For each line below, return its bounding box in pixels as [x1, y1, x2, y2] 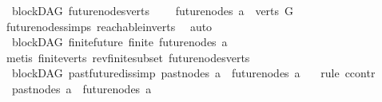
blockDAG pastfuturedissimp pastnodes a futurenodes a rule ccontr [11, 65, 376, 81]
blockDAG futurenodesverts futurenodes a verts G [11, 2, 294, 18]
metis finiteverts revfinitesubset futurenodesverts [6, 49, 250, 65]
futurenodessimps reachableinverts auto [6, 18, 213, 34]
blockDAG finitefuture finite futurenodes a [11, 33, 228, 50]
